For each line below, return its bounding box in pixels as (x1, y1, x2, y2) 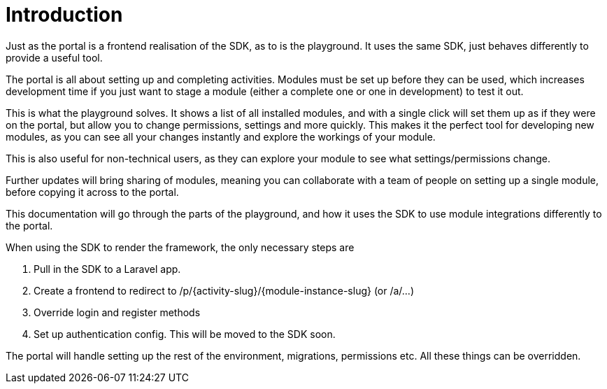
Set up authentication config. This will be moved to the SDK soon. (34, 327, 336, 340)
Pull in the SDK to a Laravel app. (34, 262, 181, 275)
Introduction (6, 3, 123, 27)
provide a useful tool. (6, 51, 103, 64)
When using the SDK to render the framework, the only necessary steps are (6, 241, 355, 253)
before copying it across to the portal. (6, 185, 179, 198)
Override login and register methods (34, 306, 201, 318)
